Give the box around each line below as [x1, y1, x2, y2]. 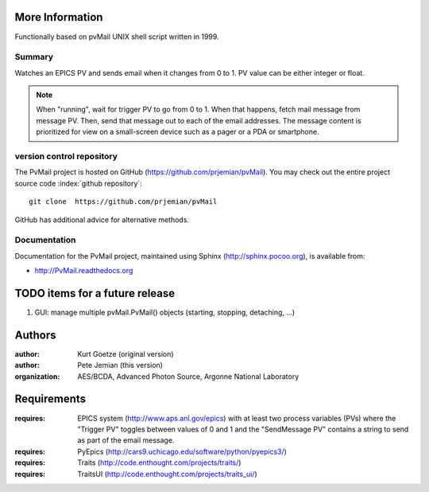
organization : [14, 371, 60, 381]
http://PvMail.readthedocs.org [34, 266, 133, 275]
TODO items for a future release [14, 287, 176, 300]
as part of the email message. [77, 435, 175, 445]
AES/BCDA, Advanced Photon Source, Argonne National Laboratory [77, 371, 300, 381]
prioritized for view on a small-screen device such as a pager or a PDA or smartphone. [36, 127, 319, 137]
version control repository [14, 150, 118, 162]
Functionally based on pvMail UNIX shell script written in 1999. [14, 32, 219, 41]
